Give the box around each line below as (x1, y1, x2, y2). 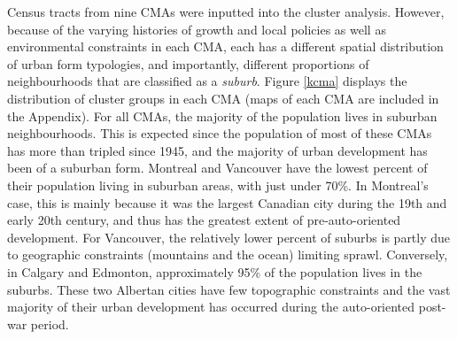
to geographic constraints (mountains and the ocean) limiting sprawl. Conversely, (7, 245, 448, 264)
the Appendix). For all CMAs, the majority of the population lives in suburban (7, 106, 438, 125)
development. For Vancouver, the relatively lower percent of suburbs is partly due (7, 227, 451, 246)
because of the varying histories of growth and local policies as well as (7, 19, 386, 38)
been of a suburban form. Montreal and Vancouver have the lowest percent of (7, 158, 428, 177)
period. (30, 314, 69, 333)
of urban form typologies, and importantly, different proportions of (7, 54, 369, 73)
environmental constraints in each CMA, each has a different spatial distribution (7, 37, 444, 56)
